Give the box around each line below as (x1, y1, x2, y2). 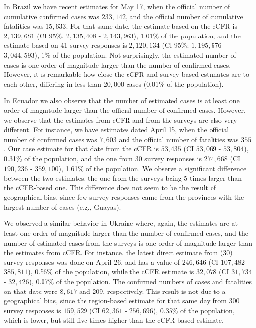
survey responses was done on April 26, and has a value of (4, 256, 180, 267)
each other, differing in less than (4, 78, 102, 89)
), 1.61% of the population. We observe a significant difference (58, 163, 247, 173)
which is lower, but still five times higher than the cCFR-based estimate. (4, 315, 224, 325)
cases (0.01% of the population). (126, 78, 224, 89)
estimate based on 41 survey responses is (4, 40, 127, 50)
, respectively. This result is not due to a (103, 286, 226, 296)
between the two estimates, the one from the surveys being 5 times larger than (4, 173, 242, 183)
